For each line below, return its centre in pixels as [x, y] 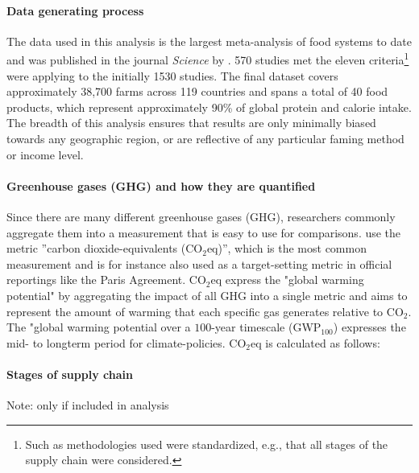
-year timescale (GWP [266, 327]
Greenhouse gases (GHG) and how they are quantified [161, 185]
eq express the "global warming [287, 280]
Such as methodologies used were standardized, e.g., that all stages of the [207, 444]
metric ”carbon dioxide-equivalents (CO [105, 248]
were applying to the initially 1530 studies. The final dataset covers [172, 75]
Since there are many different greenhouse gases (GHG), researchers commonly [201, 216]
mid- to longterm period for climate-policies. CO [127, 342]
